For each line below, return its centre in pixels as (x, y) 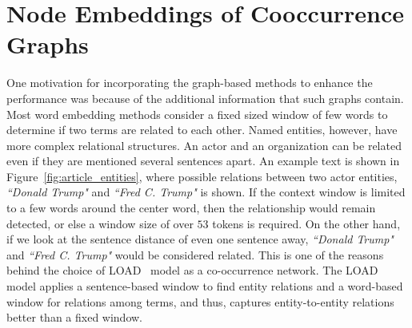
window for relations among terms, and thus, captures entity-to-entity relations (200, 301)
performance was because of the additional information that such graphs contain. (205, 98)
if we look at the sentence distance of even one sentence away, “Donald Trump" (200, 239)
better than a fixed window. (75, 317)
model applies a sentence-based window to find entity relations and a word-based (205, 286)
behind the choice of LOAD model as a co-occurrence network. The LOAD (192, 270)
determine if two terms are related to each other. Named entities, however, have (202, 130)
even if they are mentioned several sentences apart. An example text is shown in (203, 161)
